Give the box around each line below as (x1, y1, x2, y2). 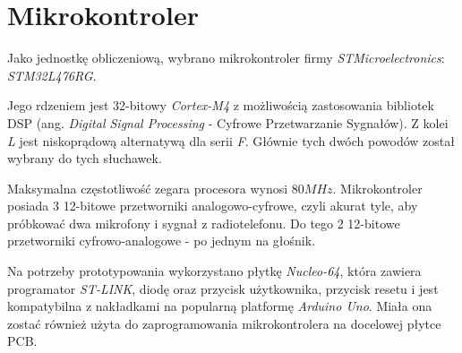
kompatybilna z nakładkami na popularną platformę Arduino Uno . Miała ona (7, 297, 432, 315)
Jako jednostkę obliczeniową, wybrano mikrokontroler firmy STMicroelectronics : (7, 48, 445, 67)
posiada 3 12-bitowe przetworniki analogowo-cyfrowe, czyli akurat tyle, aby (7, 196, 418, 215)
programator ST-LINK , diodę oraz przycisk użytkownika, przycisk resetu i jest (7, 279, 439, 297)
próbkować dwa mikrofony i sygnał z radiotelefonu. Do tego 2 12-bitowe (7, 213, 400, 232)
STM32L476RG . (7, 65, 97, 84)
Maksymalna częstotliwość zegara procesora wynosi (7, 178, 288, 197)
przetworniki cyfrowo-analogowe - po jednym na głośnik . (7, 231, 316, 250)
